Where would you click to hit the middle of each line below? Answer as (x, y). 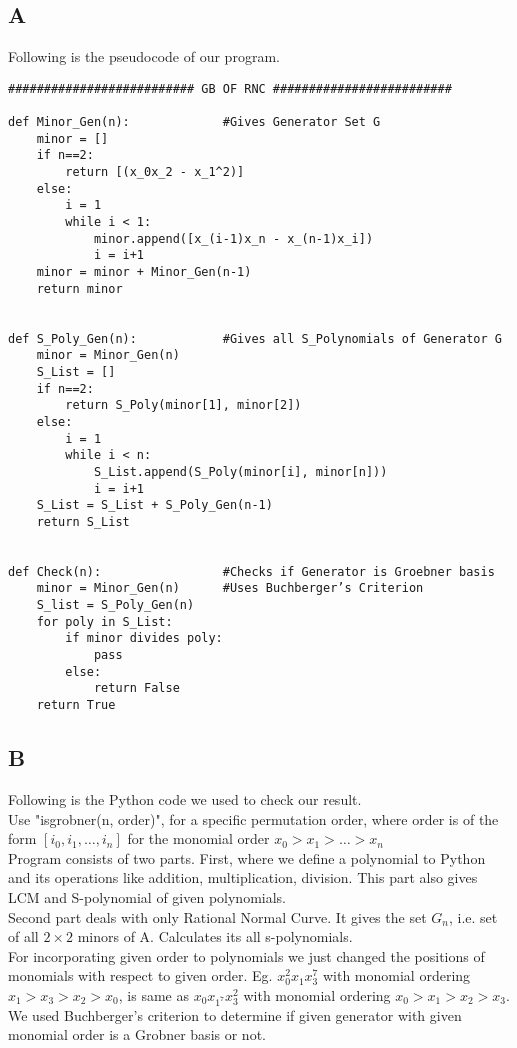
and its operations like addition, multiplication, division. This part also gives (243, 877)
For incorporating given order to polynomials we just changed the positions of (246, 955)
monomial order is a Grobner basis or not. (137, 1034)
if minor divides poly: (144, 638)
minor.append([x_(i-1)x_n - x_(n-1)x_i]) (233, 238)
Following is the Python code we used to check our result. (185, 798)
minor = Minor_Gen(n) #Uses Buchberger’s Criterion (230, 588)
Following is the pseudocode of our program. (144, 56)
